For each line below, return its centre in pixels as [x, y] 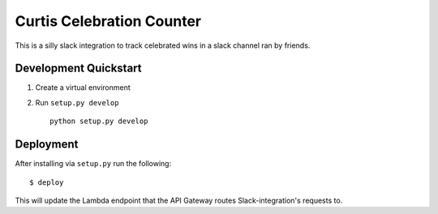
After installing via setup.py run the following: [93, 164]
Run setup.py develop [77, 102]
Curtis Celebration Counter [108, 21]
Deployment [47, 145]
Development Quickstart [78, 68]
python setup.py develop [99, 121]
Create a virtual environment [83, 88]
